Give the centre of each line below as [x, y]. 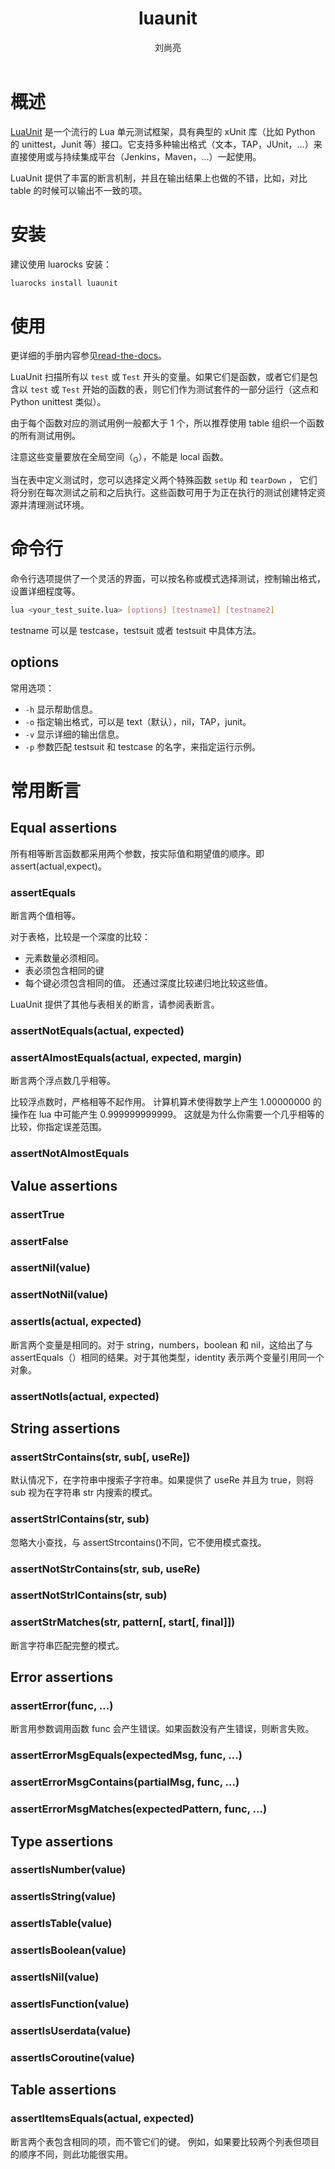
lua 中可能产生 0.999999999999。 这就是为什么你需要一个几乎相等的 [181, 1114]
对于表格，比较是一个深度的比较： [80, 937]
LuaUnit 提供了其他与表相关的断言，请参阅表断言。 [115, 1004]
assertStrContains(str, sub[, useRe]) [100, 1457]
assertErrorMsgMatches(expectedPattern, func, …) [139, 1809]
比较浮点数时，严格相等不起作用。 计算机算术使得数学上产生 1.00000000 [160, 1102]
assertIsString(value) [63, 1897]
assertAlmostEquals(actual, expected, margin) [126, 1057]
